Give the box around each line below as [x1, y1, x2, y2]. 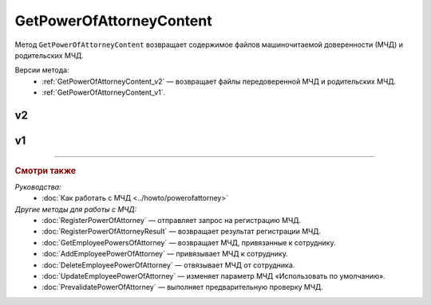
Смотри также [14, 165, 77, 176]
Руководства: [14, 182, 61, 191]
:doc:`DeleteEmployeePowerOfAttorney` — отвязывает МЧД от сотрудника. [42, 260, 295, 270]
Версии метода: [14, 65, 69, 75]
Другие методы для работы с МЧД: [14, 204, 137, 214]
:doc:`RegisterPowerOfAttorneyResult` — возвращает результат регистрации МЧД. [42, 227, 322, 237]
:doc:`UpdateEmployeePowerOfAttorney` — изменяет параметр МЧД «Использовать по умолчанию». [42, 271, 386, 280]
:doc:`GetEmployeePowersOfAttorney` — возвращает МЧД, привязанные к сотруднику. [42, 237, 336, 247]
